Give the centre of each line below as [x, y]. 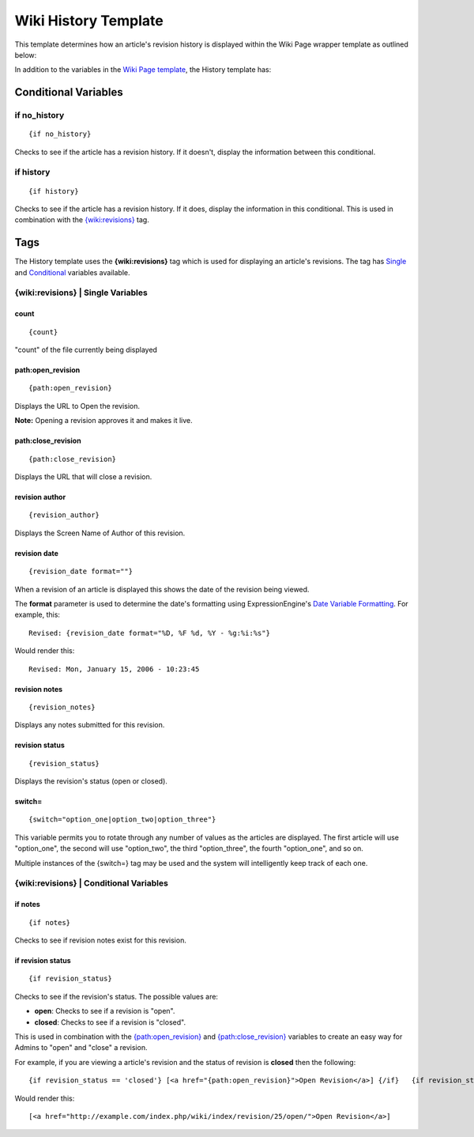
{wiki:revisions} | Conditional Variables [92, 883]
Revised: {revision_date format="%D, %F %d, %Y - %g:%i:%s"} [149, 633]
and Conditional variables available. [72, 272]
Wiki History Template [89, 21]
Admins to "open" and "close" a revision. [81, 1048]
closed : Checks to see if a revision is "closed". [110, 1022]
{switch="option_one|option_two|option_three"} [122, 820]
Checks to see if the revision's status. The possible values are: [117, 996]
